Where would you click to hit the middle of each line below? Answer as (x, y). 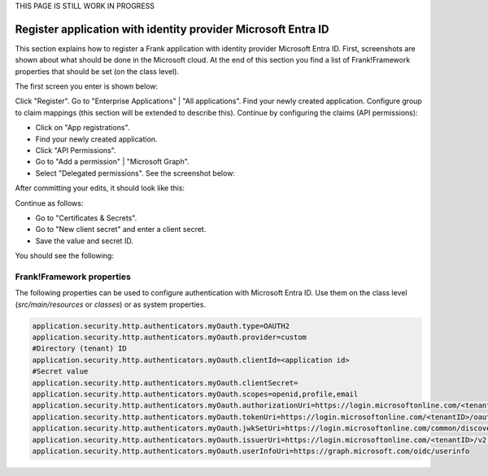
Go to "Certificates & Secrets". (86, 218)
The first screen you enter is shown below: (87, 86)
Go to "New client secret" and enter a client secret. (121, 229)
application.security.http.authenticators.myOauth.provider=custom (170, 337)
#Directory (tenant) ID (80, 349)
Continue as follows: (49, 203)
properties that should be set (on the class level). (97, 71)
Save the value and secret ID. (84, 241)
